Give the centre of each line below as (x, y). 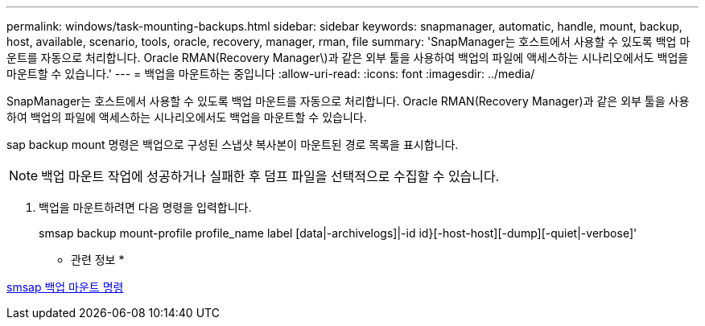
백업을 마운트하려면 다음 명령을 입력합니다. (145, 207)
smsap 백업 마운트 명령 (65, 287)
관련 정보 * (98, 260)
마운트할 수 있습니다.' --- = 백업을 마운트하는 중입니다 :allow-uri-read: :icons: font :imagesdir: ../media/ (271, 74)
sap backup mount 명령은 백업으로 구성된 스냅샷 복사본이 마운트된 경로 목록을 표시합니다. (233, 144)
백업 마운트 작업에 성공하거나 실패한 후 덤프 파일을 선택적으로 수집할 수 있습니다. (270, 176)
